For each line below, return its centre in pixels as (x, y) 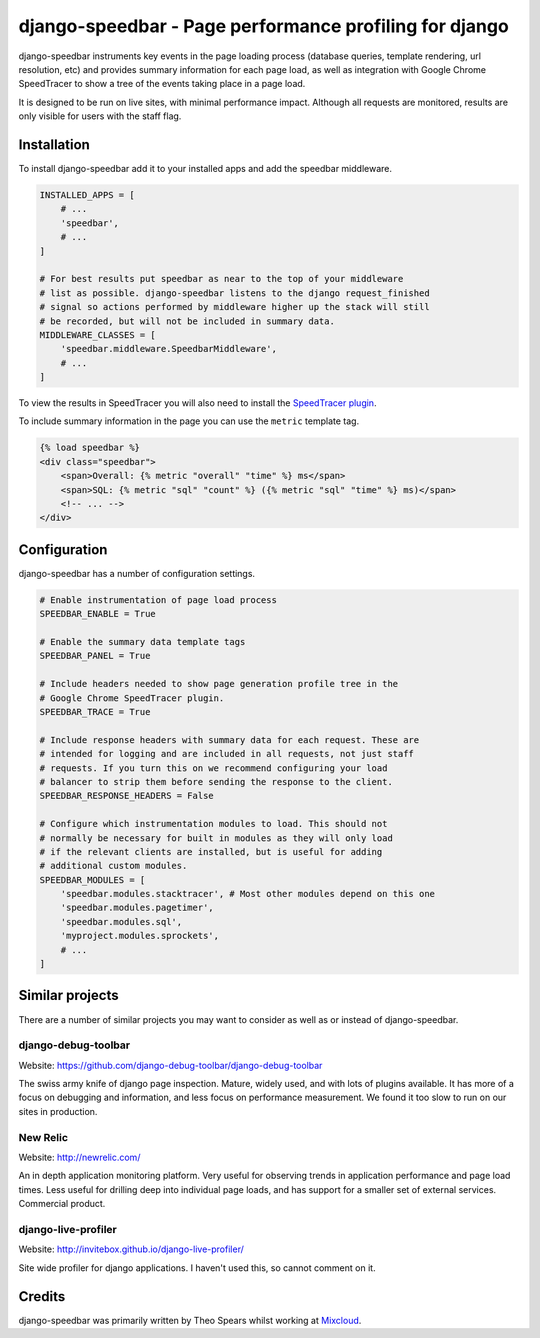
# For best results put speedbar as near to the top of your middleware (221, 279)
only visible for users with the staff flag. (100, 116)
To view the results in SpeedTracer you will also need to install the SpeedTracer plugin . (197, 403)
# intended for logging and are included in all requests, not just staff (227, 754)
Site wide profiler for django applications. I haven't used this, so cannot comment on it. (197, 1267)
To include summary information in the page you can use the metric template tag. (189, 421)
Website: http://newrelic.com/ (79, 1157)
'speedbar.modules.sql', (121, 921)
